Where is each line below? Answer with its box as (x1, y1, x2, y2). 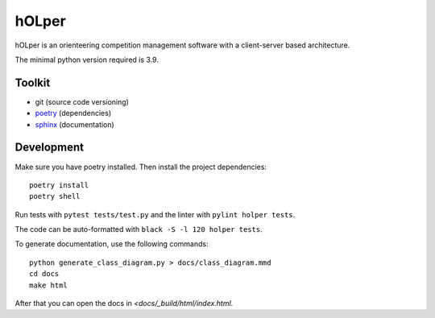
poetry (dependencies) (35, 109, 112, 118)
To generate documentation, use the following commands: (14, 239, 209, 249)
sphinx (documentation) (35, 119, 114, 129)
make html (29, 280, 68, 290)
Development (14, 141, 85, 155)
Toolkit (14, 76, 51, 89)
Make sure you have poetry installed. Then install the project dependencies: (14, 162, 267, 171)
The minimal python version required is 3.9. (14, 55, 159, 64)
